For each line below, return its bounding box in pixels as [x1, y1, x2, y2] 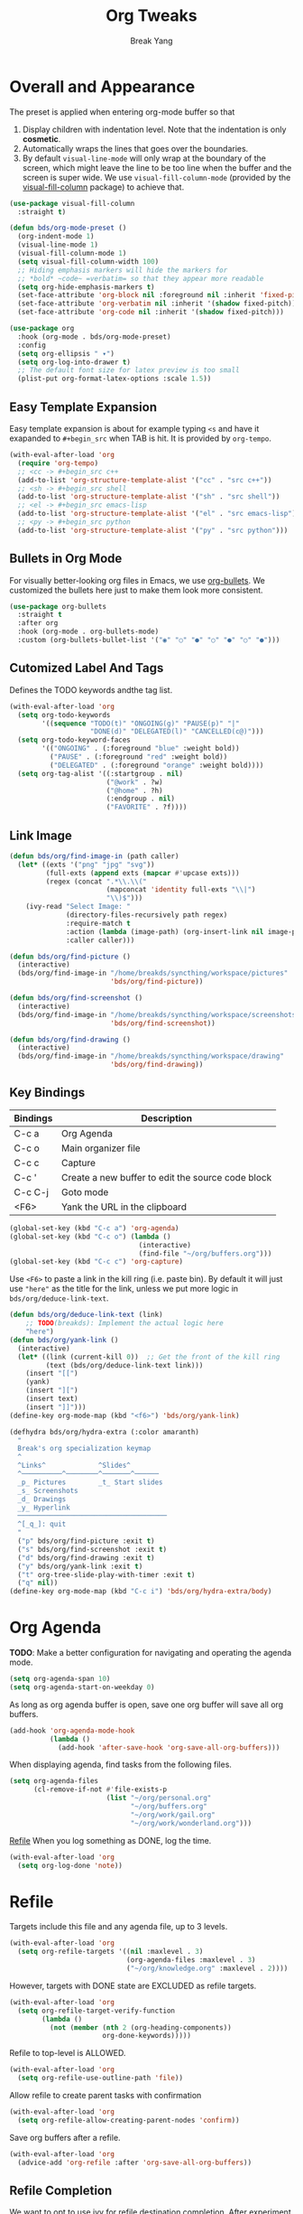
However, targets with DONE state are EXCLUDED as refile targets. [9, 1980, 257, 1991]
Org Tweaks [105, 5, 198, 26]
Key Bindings [9, 1085, 86, 1100]
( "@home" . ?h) [106, 786, 164, 795]
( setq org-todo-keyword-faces [17, 735, 131, 745]
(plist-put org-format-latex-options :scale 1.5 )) [17, 374, 212, 384]
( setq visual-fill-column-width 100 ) [17, 257, 160, 266]
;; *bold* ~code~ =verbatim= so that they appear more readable [17, 274, 264, 283]
